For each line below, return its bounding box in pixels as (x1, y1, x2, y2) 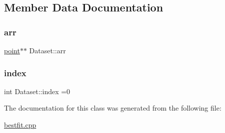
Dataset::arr (29, 45, 66, 55)
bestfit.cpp (4, 120, 36, 130)
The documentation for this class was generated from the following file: (4, 103, 221, 113)
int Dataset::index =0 (4, 86, 70, 96)
